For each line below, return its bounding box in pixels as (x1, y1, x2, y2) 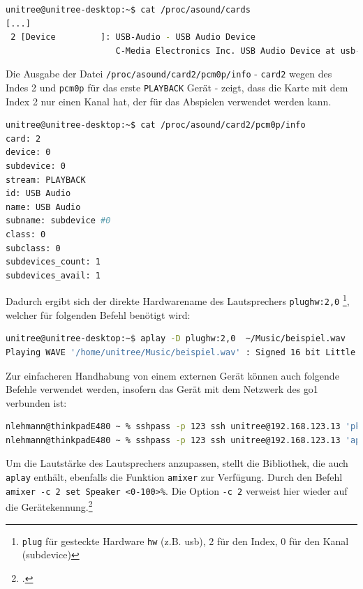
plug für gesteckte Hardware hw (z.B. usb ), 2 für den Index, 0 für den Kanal (22, 533, 349, 548)
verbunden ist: (6, 395, 67, 410)
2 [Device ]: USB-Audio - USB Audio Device (10, 32, 255, 43)
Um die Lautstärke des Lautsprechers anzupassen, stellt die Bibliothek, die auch (6, 456, 348, 470)
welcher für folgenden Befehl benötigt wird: (6, 307, 191, 322)
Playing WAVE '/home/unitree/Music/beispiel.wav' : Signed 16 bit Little (6, 347, 356, 357)
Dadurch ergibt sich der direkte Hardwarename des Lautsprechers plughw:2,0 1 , (6, 292, 350, 308)
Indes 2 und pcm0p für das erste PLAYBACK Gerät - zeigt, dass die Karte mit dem (6, 80, 348, 95)
